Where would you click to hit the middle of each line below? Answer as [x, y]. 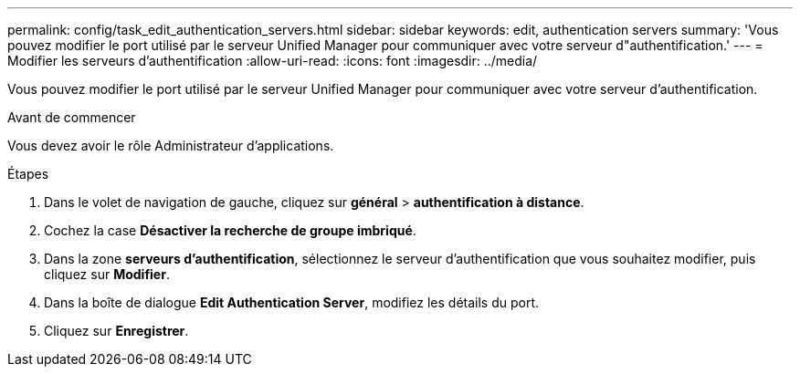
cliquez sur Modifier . [107, 274]
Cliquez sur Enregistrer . [116, 331]
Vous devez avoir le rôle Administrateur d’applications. [171, 145]
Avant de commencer [72, 117]
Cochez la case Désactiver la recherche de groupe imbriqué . [230, 230]
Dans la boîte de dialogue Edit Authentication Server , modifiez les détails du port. [292, 302]
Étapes [28, 174]
